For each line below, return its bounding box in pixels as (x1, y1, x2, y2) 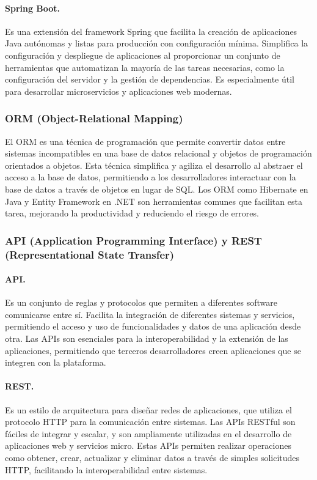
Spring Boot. (5, 1, 60, 14)
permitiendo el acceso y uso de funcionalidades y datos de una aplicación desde (5, 320, 301, 333)
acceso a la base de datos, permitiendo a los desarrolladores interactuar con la (5, 171, 296, 183)
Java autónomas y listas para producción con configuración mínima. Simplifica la (5, 37, 308, 50)
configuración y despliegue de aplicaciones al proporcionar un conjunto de (5, 48, 280, 61)
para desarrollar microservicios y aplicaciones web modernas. (5, 84, 232, 97)
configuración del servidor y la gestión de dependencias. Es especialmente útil (5, 73, 294, 86)
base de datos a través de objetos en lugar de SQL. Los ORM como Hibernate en (5, 182, 308, 195)
